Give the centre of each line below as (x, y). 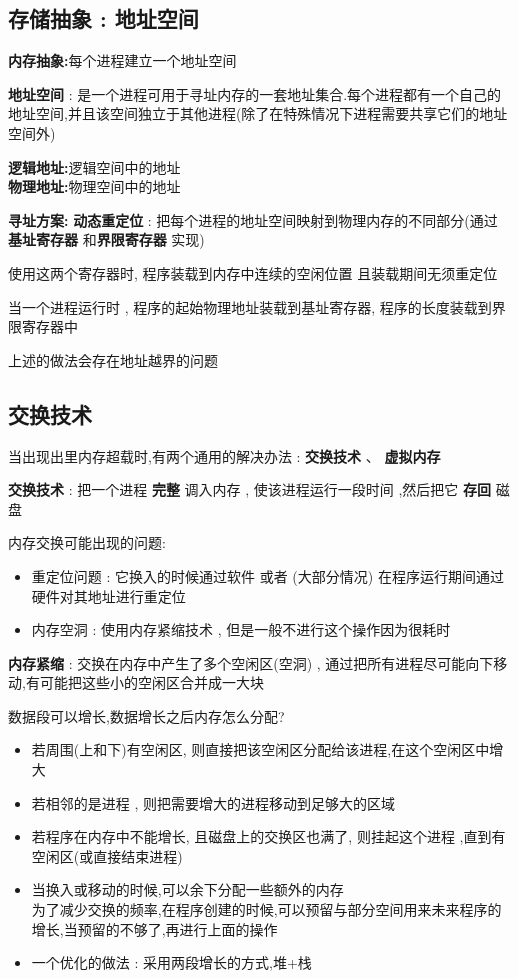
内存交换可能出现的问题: (87, 542)
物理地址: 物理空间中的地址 (94, 186)
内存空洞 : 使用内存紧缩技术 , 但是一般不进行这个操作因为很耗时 (241, 629)
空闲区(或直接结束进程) (107, 855)
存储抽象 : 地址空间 (103, 18)
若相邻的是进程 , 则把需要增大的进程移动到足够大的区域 (213, 802)
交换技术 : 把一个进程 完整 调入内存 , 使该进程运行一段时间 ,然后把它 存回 (249, 489)
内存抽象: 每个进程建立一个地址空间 (122, 60)
